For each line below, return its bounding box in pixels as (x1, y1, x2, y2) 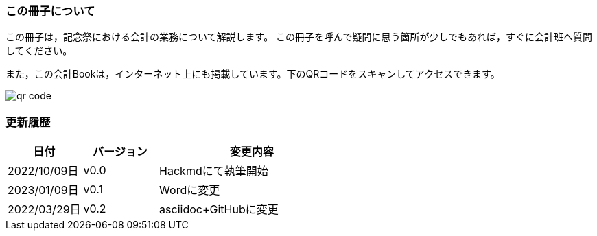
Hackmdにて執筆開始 (159, 164, 268, 178)
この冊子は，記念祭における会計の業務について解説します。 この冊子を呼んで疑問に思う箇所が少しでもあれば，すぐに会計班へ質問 (5, 31, 592, 43)
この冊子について (5, 4, 95, 18)
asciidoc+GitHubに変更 (159, 202, 279, 217)
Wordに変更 (159, 183, 220, 198)
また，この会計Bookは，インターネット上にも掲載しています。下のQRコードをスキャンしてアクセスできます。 (5, 68, 500, 80)
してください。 (5, 45, 73, 57)
